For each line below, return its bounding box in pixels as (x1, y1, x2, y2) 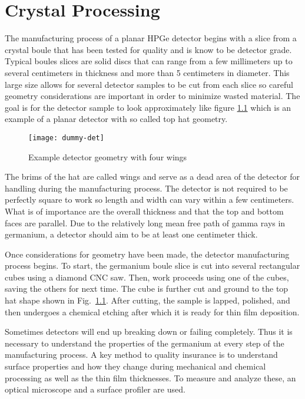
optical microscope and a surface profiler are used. (5, 383, 185, 395)
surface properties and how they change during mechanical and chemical (5, 360, 266, 372)
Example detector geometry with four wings (28, 150, 187, 163)
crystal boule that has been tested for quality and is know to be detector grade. (5, 43, 292, 55)
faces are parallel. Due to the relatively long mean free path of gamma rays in (5, 216, 286, 229)
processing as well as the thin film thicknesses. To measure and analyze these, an (5, 371, 296, 384)
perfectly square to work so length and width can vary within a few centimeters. (5, 193, 294, 206)
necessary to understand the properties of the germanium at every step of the (5, 337, 284, 349)
